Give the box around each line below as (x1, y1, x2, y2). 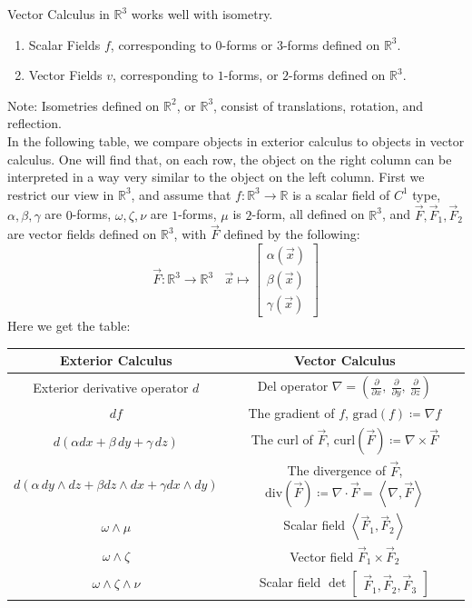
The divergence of (287, 461, 386, 480)
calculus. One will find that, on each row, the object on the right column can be (7, 149, 452, 168)
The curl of (251, 430, 313, 449)
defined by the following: (223, 224, 360, 244)
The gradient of (248, 404, 335, 423)
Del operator (257, 376, 329, 394)
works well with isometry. (131, 5, 273, 23)
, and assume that (131, 184, 231, 204)
